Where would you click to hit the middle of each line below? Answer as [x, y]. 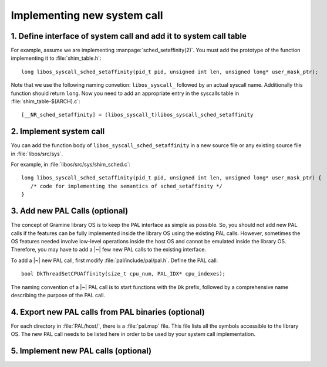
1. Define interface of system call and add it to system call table [129, 36]
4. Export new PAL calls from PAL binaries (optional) [108, 312]
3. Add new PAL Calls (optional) [70, 211]
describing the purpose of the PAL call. [58, 295]
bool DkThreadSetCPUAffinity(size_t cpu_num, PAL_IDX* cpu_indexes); [124, 274]
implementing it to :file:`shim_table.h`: [56, 58]
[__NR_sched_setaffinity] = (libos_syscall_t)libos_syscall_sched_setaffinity [137, 115]
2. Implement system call [58, 132]
